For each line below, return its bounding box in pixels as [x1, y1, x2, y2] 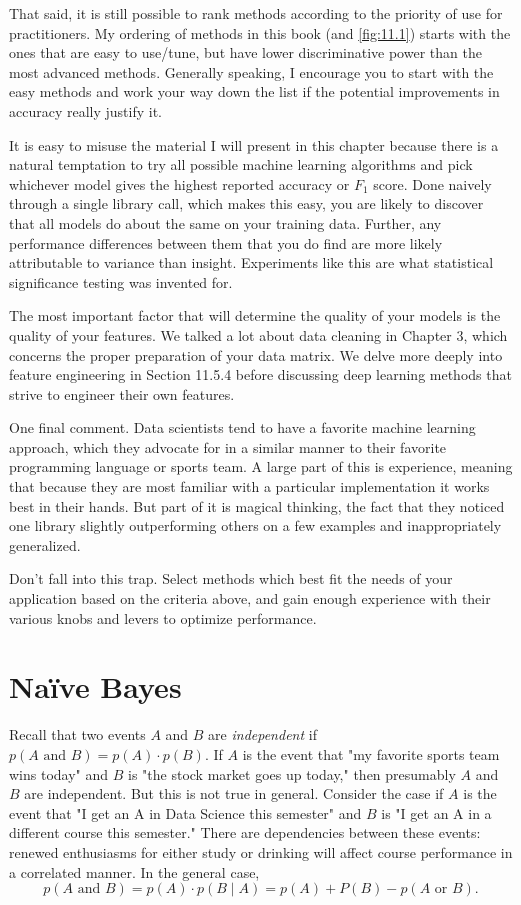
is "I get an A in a [381, 802, 492, 823]
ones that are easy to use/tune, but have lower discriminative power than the [9, 42, 482, 63]
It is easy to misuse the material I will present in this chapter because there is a [9, 134, 499, 155]
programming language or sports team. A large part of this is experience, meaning [9, 456, 513, 477]
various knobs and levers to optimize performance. [9, 607, 317, 628]
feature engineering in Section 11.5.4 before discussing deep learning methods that [9, 364, 512, 385]
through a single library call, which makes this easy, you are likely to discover [9, 193, 484, 214]
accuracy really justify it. [9, 100, 163, 121]
